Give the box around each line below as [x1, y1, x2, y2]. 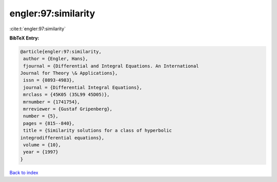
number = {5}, [23, 113, 58, 119]
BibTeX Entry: [9, 35, 39, 41]
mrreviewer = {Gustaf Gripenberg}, [23, 106, 113, 112]
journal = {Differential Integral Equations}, [23, 85, 142, 90]
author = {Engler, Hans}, [23, 56, 88, 62]
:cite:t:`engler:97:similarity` [9, 26, 66, 32]
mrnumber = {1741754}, [23, 99, 81, 105]
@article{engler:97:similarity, [20, 49, 102, 54]
